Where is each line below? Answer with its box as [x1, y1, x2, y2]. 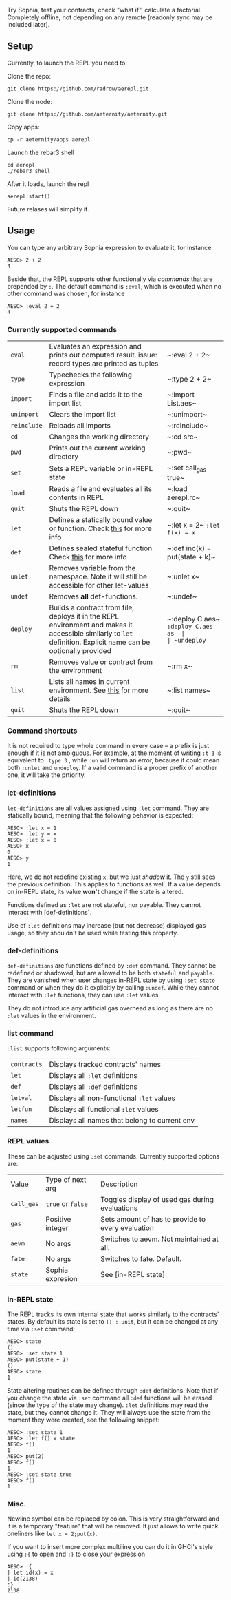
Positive [45, 1214, 71, 1224]
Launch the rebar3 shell [7, 148, 74, 156]
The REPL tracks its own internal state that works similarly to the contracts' [7, 1310, 219, 1318]
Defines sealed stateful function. [49, 543, 155, 553]
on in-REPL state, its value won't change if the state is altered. [7, 887, 184, 895]
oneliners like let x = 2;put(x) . [7, 1529, 98, 1538]
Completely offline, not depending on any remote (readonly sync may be [7, 13, 213, 21]
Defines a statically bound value [49, 515, 153, 525]
